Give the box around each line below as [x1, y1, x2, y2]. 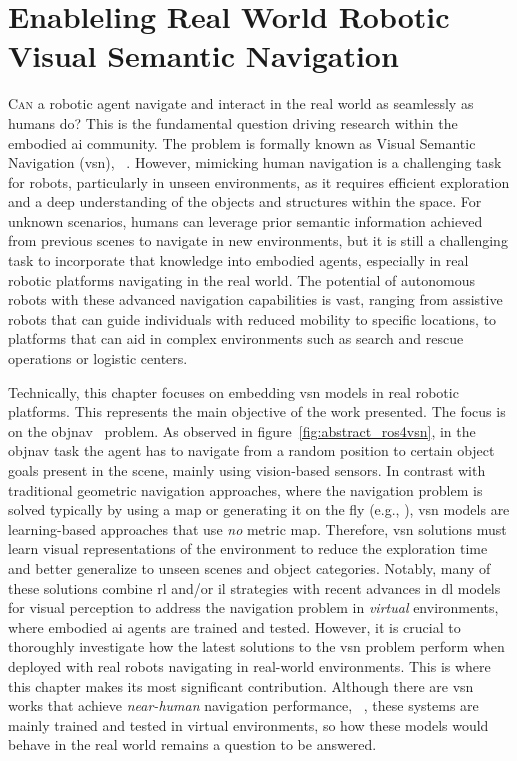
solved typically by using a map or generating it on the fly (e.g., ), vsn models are [8, 499, 510, 520]
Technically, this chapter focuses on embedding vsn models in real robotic [8, 381, 459, 402]
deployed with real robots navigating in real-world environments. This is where [8, 655, 491, 676]
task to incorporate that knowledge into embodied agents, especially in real [8, 250, 469, 271]
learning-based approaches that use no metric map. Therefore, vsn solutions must [8, 518, 507, 539]
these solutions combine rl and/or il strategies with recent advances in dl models [8, 577, 501, 598]
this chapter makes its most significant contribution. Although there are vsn [8, 675, 474, 696]
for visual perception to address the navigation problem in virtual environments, [8, 597, 499, 618]
